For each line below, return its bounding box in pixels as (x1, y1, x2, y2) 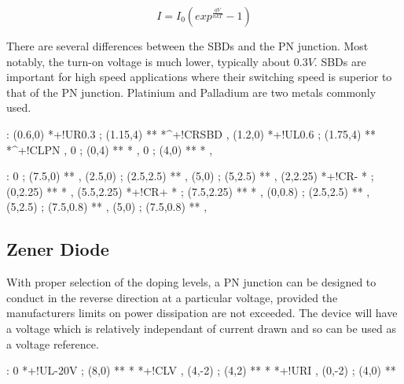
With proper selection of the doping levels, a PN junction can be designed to (6, 274, 376, 290)
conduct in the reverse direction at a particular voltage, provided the (6, 289, 338, 305)
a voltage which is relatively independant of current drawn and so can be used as (6, 319, 396, 336)
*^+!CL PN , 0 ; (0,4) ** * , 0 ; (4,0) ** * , (6, 141, 213, 157)
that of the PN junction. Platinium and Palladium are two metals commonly (6, 83, 376, 100)
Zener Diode (6, 237, 109, 261)
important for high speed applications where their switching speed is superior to (6, 68, 392, 85)
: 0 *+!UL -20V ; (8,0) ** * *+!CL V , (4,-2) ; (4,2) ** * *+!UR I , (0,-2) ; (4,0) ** (6, 362, 396, 378)
